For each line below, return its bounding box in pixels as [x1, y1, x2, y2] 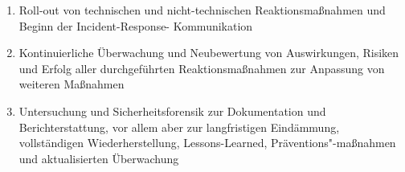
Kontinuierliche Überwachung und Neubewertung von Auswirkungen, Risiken [18, 44, 399, 61]
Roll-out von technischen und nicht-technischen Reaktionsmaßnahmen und [18, 2, 386, 18]
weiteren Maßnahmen [18, 76, 125, 92]
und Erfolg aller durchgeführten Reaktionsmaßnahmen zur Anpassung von [18, 59, 385, 76]
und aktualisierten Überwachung [18, 149, 179, 166]
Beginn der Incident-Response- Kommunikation [18, 17, 253, 34]
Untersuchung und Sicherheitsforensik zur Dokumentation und [18, 102, 326, 119]
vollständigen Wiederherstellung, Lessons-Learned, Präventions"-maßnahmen [18, 134, 396, 151]
